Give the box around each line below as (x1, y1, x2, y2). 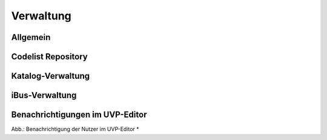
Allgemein (11, 32, 51, 42)
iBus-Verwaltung (11, 90, 77, 101)
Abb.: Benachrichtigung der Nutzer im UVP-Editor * (11, 125, 139, 133)
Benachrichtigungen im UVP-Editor (11, 110, 147, 120)
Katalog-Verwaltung (11, 71, 90, 81)
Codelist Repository (11, 52, 88, 62)
